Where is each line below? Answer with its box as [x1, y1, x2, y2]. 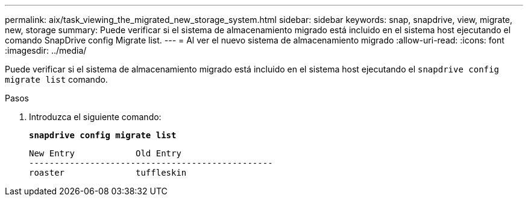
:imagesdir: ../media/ [5, 45, 87, 56]
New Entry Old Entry [29, 148, 181, 158]
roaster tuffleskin [29, 168, 187, 177]
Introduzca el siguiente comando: [29, 112, 162, 122]
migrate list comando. [5, 74, 108, 85]
